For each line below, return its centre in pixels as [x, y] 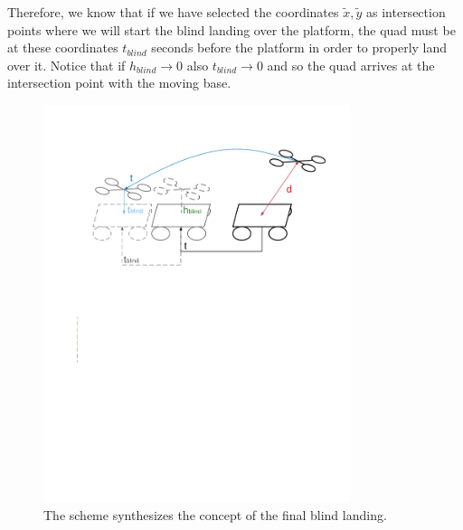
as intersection [406, 12]
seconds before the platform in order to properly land [299, 47]
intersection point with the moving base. [119, 83]
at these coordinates [63, 47]
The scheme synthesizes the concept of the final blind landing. [215, 514]
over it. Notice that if [66, 65]
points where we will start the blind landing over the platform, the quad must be [231, 29]
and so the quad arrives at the [351, 65]
